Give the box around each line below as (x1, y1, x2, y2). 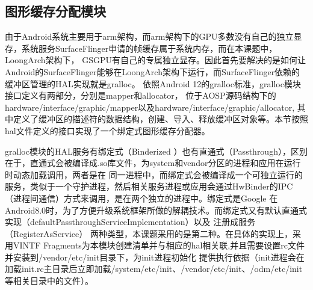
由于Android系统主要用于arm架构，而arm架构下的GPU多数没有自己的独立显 (5, 30, 302, 43)
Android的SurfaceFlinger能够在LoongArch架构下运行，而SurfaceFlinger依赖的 (5, 65, 300, 78)
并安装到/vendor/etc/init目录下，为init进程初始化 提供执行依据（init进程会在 (5, 250, 305, 263)
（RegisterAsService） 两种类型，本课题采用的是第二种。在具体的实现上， (5, 227, 293, 239)
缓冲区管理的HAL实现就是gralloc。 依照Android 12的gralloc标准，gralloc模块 (5, 77, 301, 90)
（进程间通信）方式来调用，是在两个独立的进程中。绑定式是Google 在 (5, 191, 278, 204)
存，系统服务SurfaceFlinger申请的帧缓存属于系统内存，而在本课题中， (5, 42, 277, 54)
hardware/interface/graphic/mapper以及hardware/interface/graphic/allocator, (5, 100, 295, 113)
